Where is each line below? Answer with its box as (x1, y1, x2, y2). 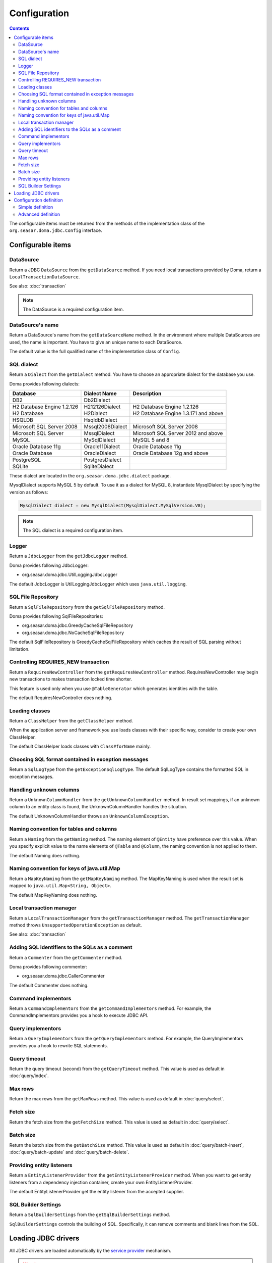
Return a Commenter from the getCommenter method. (9, 954, 123, 960)
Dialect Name (84, 390, 117, 397)
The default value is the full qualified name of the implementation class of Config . (9, 349, 181, 355)
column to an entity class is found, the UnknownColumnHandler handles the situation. (9, 804, 187, 810)
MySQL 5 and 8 (132, 436, 170, 444)
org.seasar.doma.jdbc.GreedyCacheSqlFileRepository (22, 622, 133, 628)
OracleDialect (84, 450, 116, 457)
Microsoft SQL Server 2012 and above (132, 430, 223, 437)
